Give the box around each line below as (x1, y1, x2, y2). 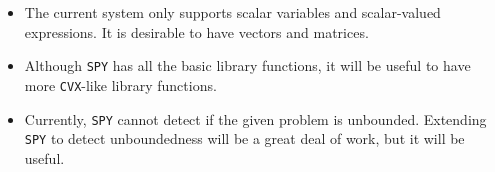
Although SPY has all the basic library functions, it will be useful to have (24, 55, 471, 76)
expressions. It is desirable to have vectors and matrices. (24, 21, 369, 42)
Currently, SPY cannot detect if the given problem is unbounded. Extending (24, 108, 487, 129)
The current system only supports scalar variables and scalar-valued (24, 2, 441, 22)
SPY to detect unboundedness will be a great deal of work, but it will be (24, 128, 465, 149)
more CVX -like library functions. (24, 74, 217, 95)
